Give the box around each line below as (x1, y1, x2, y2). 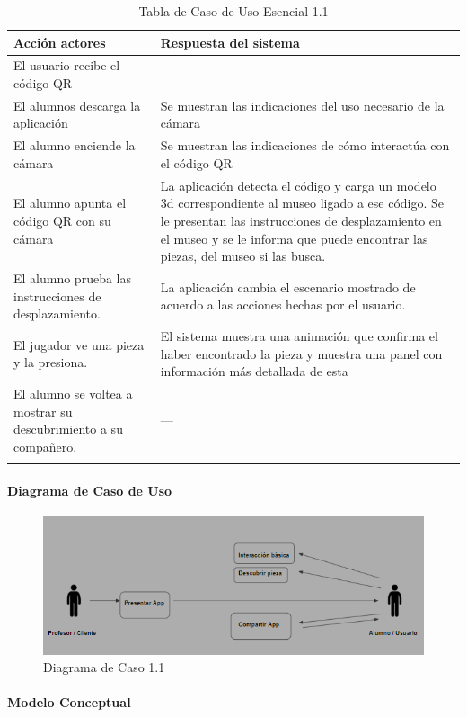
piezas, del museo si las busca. (160, 246, 326, 265)
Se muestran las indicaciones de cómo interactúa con (160, 136, 450, 155)
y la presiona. (13, 353, 88, 372)
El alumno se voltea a (13, 384, 133, 403)
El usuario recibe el (13, 56, 120, 75)
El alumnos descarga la (13, 95, 141, 114)
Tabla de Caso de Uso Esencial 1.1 (138, 2, 329, 20)
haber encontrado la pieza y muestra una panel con (160, 344, 443, 363)
